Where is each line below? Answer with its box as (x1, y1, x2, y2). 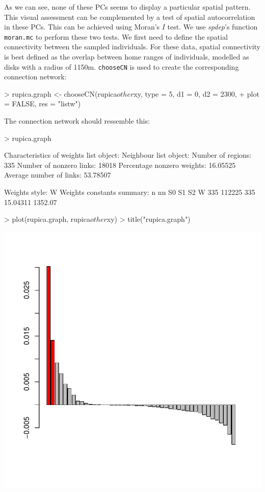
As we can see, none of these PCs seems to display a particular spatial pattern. (4, 2, 251, 12)
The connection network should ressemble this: (4, 115, 150, 126)
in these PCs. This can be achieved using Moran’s (4, 21, 160, 32)
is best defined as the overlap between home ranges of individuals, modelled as (4, 51, 249, 62)
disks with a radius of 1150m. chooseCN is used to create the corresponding (4, 61, 239, 72)
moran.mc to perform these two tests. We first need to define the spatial (4, 31, 228, 42)
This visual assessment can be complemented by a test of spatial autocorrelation (4, 11, 255, 22)
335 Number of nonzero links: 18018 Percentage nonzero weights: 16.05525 (4, 159, 236, 170)
